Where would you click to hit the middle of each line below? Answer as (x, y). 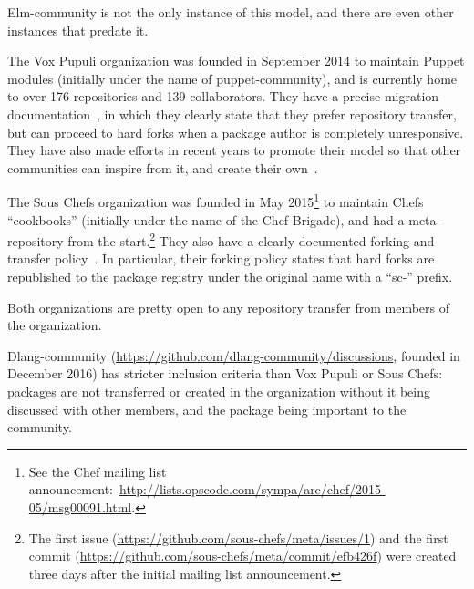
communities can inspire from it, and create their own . (163, 167)
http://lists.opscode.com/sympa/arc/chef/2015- (252, 489)
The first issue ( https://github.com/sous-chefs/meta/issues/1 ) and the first (238, 537)
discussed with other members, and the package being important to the (207, 409)
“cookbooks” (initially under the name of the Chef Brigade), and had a (206, 219)
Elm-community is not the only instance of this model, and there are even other (231, 12)
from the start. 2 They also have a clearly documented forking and (251, 239)
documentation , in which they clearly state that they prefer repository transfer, (232, 114)
